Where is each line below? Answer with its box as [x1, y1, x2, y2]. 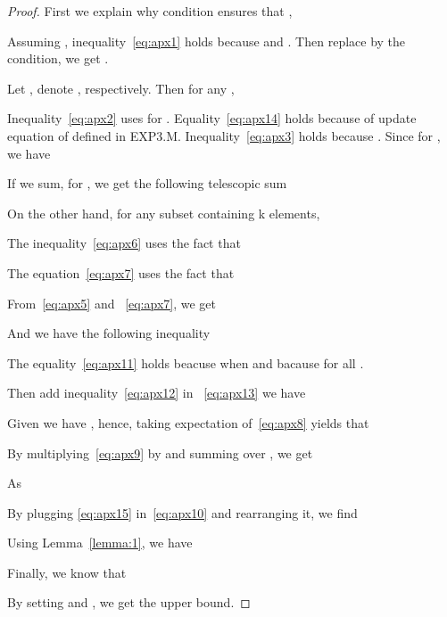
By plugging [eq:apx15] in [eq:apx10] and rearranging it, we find [7, 503, 358, 522]
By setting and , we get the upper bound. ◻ [7, 593, 251, 612]
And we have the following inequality [7, 324, 211, 342]
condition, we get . [7, 49, 109, 68]
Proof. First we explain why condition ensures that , [7, 2, 293, 20]
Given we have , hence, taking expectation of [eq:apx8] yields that [7, 413, 369, 432]
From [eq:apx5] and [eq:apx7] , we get [7, 293, 217, 312]
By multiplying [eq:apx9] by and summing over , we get [7, 443, 313, 462]
